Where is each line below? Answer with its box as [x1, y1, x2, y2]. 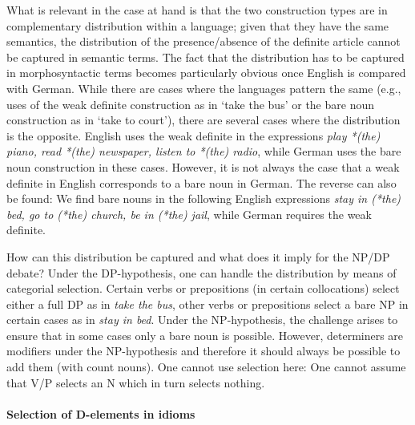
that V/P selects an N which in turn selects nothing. [6, 374, 265, 391]
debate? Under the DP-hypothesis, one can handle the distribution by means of [6, 264, 397, 281]
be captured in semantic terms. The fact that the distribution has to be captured [6, 48, 405, 65]
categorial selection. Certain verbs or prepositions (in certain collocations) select [6, 280, 400, 297]
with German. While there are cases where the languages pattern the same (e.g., [6, 79, 401, 96]
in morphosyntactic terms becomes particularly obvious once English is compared [6, 64, 406, 81]
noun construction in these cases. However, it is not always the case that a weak [6, 158, 400, 175]
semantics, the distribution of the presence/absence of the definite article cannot [6, 33, 401, 50]
